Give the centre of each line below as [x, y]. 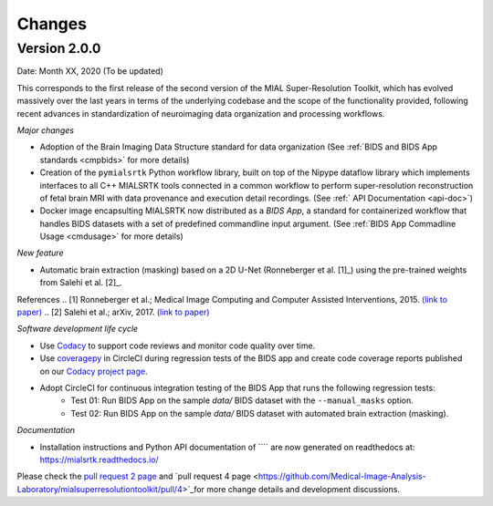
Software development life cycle [78, 329]
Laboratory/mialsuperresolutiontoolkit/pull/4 [100, 489]
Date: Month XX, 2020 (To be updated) [90, 71]
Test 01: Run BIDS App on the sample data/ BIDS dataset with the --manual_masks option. [242, 400]
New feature [40, 253]
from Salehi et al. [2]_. [81, 283]
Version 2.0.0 [59, 48]
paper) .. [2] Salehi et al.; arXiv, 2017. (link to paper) [113, 312]
